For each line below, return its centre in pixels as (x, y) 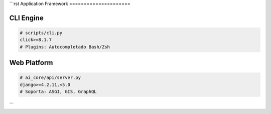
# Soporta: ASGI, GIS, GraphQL (58, 92)
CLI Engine (26, 18)
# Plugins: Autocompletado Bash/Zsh (65, 47)
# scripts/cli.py (41, 33)
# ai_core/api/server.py (50, 78)
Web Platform (31, 63)
